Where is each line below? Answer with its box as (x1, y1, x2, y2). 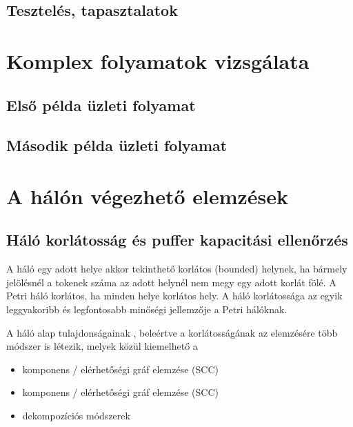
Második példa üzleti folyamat (6, 135, 228, 156)
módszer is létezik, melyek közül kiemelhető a (6, 339, 198, 353)
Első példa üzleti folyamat (6, 94, 196, 115)
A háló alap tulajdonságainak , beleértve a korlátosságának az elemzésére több (6, 325, 338, 339)
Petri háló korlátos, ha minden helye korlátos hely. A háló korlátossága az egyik (6, 288, 343, 303)
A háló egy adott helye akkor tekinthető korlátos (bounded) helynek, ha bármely (6, 261, 347, 276)
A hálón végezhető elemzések (6, 181, 289, 210)
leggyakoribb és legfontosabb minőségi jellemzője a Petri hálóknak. (6, 302, 288, 317)
